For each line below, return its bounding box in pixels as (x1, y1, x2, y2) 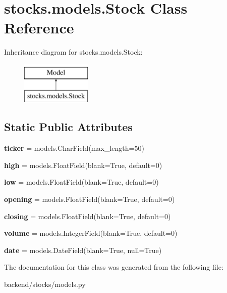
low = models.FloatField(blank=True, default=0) (4, 177, 159, 187)
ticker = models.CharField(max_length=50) (4, 143, 144, 153)
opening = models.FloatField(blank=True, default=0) (4, 194, 175, 204)
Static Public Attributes (4, 119, 133, 135)
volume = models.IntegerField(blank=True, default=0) (4, 228, 178, 238)
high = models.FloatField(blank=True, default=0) (4, 159, 162, 170)
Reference (4, 17, 74, 38)
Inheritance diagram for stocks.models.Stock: (4, 47, 143, 57)
